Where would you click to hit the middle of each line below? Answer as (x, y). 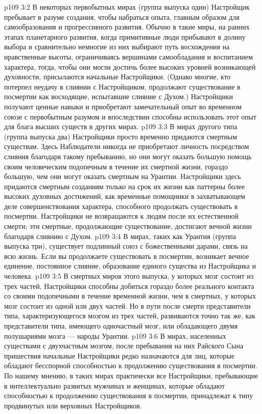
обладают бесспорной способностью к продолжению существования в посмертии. (131, 365)
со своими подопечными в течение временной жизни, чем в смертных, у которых (130, 296)
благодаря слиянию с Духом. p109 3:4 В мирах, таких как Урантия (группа (120, 236)
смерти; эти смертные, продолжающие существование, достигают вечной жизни (128, 226)
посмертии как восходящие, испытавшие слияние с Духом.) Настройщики (119, 96)
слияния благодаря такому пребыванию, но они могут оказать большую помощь (128, 156)
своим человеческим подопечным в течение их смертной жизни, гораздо (116, 166)
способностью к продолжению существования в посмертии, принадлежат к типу (129, 395)
